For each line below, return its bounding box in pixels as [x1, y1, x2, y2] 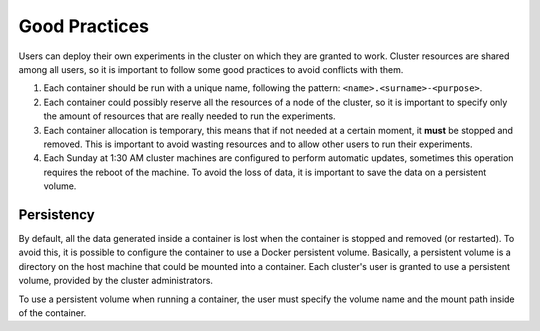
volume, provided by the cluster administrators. [18, 275, 214, 287]
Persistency [18, 206, 95, 223]
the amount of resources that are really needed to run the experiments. [43, 110, 336, 122]
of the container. [18, 306, 87, 319]
